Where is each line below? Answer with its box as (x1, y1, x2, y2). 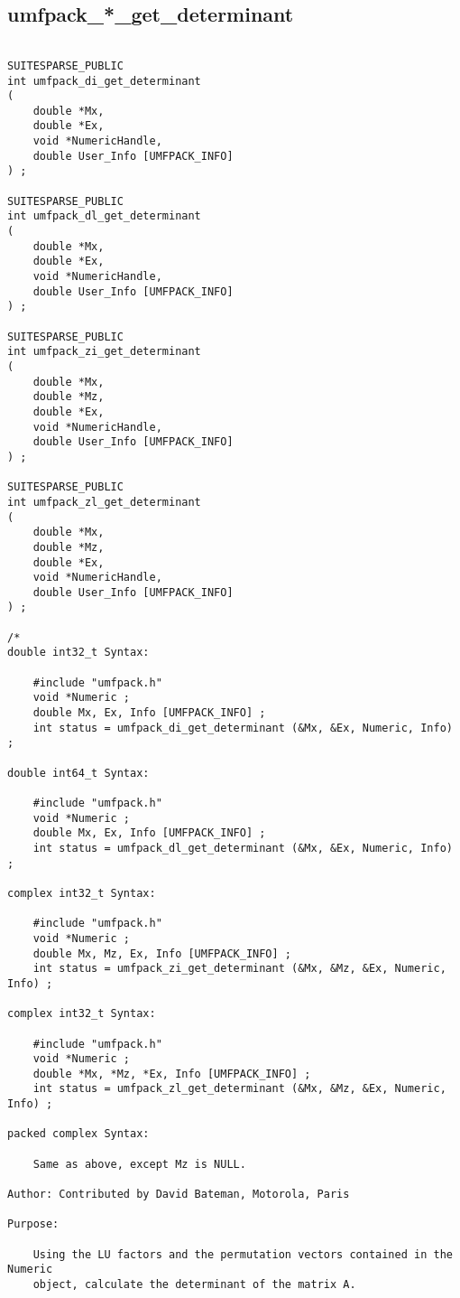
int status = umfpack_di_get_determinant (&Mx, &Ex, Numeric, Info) (32, 721, 453, 734)
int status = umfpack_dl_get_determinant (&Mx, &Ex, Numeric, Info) (32, 841, 453, 854)
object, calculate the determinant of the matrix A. (32, 1278, 356, 1292)
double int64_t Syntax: (7, 766, 150, 780)
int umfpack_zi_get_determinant (7, 345, 201, 359)
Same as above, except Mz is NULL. (32, 1157, 246, 1171)
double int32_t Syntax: (7, 646, 150, 659)
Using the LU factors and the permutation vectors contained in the (32, 1247, 453, 1261)
